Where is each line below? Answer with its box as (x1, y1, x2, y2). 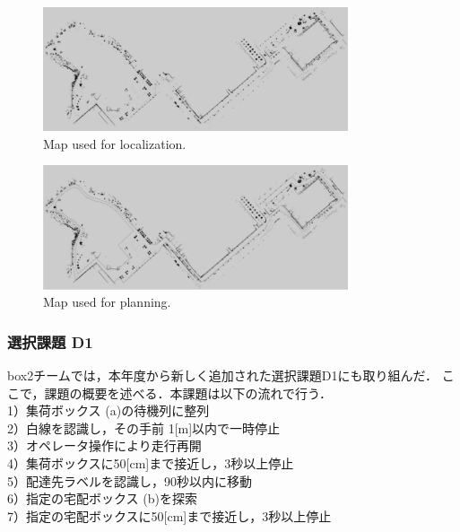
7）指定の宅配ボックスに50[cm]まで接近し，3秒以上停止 (7, 506, 332, 525)
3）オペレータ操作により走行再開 (7, 436, 202, 455)
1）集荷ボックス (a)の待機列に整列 (7, 401, 210, 420)
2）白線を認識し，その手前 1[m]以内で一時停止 (7, 418, 281, 437)
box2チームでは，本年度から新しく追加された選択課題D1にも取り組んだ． (7, 365, 438, 384)
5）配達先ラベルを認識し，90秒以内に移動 (7, 471, 252, 490)
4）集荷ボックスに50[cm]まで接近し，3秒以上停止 (7, 453, 294, 472)
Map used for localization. (43, 134, 187, 153)
